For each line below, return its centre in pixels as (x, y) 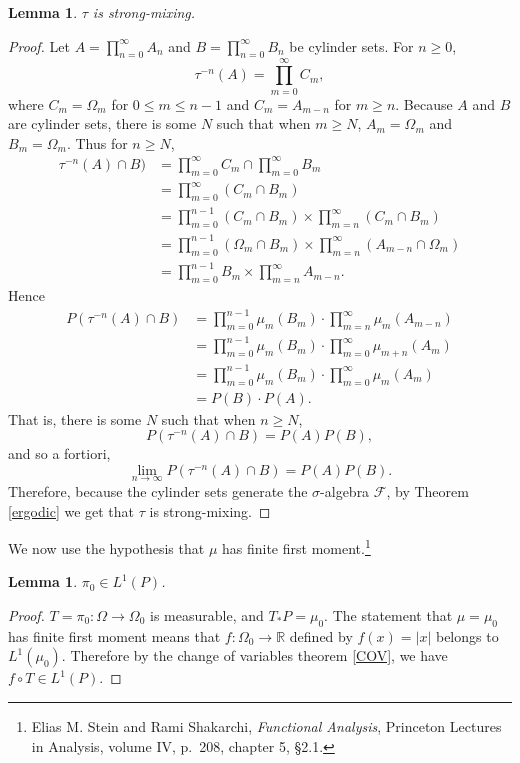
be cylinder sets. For (351, 45)
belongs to (467, 635)
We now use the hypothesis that (106, 547)
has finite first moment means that (114, 635)
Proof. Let (39, 45)
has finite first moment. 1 (296, 546)
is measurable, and (207, 614)
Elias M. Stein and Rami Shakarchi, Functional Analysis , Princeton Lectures (266, 725)
